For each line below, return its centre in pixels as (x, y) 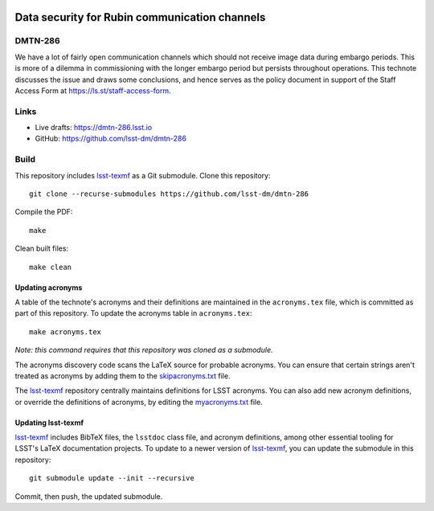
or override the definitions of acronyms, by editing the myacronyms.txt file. (139, 402)
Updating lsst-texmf (49, 423)
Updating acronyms (49, 287)
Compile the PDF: (44, 212)
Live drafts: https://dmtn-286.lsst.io (94, 128)
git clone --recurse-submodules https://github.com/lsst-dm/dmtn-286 (169, 194)
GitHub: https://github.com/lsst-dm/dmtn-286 (111, 139)
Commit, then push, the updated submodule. (89, 496)
